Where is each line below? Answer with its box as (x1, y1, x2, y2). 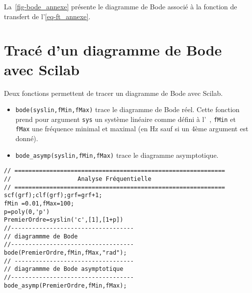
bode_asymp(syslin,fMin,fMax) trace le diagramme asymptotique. (15, 149, 219, 160)
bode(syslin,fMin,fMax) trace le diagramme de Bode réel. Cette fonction (15, 104, 240, 115)
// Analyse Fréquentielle (4, 175, 151, 182)
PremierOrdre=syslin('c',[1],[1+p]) (4, 216, 124, 224)
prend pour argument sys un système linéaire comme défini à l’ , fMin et (15, 114, 236, 124)
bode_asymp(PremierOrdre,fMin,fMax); (4, 282, 127, 289)
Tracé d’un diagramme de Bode (4, 40, 222, 60)
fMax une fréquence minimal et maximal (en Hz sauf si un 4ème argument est (15, 123, 249, 134)
